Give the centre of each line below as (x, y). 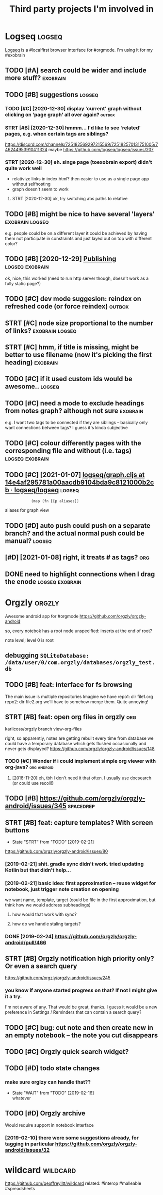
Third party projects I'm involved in (81, 9)
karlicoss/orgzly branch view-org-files (43, 729)
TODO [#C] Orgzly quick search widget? (67, 1052)
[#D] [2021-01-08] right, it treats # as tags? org (77, 557)
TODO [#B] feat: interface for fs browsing (69, 685)
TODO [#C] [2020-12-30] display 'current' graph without (73, 108)
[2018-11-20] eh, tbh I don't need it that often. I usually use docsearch (82, 778)
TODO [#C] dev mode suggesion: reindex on (73, 299)
